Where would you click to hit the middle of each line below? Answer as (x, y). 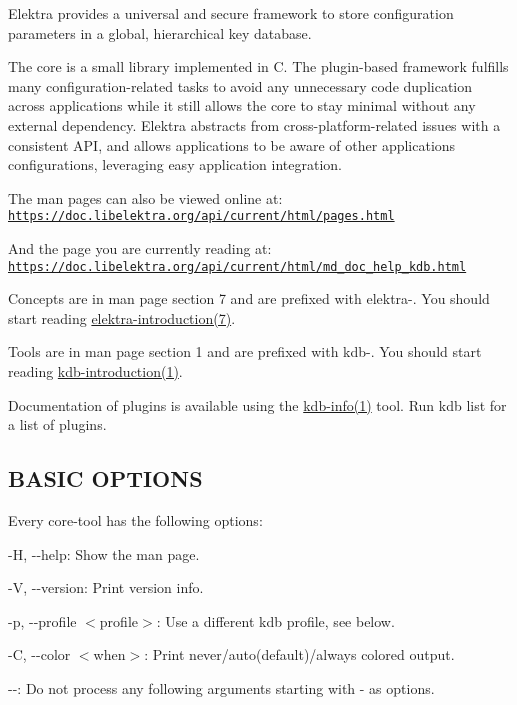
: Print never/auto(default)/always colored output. (299, 654)
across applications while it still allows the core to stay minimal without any (242, 105)
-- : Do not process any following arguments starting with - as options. (221, 687)
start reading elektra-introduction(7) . (122, 317)
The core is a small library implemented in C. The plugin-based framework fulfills (258, 66)
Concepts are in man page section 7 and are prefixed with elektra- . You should (249, 298)
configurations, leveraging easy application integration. (175, 164)
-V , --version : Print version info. (106, 587)
